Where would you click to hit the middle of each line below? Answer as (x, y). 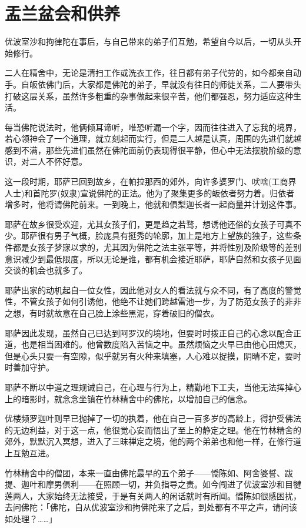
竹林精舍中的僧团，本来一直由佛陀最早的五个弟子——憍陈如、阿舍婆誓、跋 (149, 472)
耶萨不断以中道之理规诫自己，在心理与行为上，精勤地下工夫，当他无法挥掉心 (153, 387)
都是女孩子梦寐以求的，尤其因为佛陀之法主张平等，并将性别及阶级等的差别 (157, 247)
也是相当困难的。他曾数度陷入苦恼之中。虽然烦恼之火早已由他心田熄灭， (161, 344)
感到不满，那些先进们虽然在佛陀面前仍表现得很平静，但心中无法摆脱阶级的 (149, 150)
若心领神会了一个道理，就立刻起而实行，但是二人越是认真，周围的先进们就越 (153, 138)
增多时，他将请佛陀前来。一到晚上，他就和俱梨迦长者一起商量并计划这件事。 (153, 204)
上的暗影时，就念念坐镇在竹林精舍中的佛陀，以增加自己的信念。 (128, 398)
